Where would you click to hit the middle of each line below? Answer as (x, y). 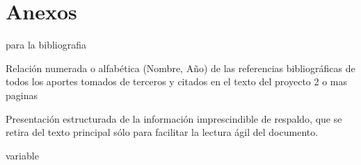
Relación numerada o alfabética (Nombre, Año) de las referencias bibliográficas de (180, 68)
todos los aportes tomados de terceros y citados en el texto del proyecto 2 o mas (176, 81)
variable (22, 155)
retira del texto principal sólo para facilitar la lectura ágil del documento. (162, 132)
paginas (22, 95)
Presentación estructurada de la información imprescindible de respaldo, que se (174, 118)
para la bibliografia (46, 45)
